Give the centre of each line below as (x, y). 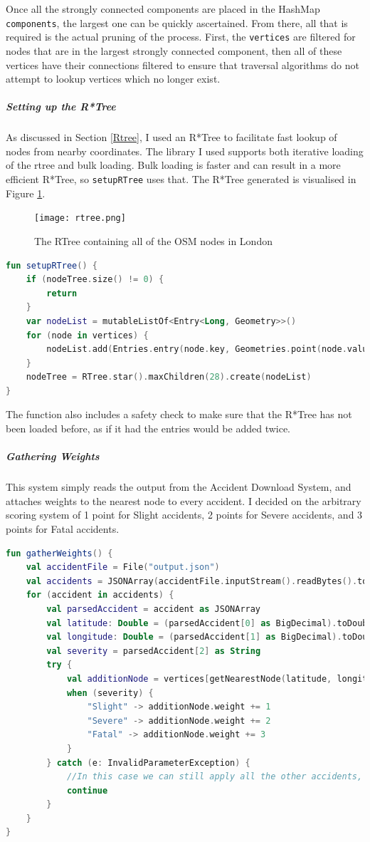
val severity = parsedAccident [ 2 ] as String (154, 651)
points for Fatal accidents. (63, 529)
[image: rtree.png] (80, 218)
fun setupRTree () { (52, 265)
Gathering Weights (53, 456)
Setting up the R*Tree (61, 106)
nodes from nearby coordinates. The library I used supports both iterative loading (185, 151)
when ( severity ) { (110, 693)
